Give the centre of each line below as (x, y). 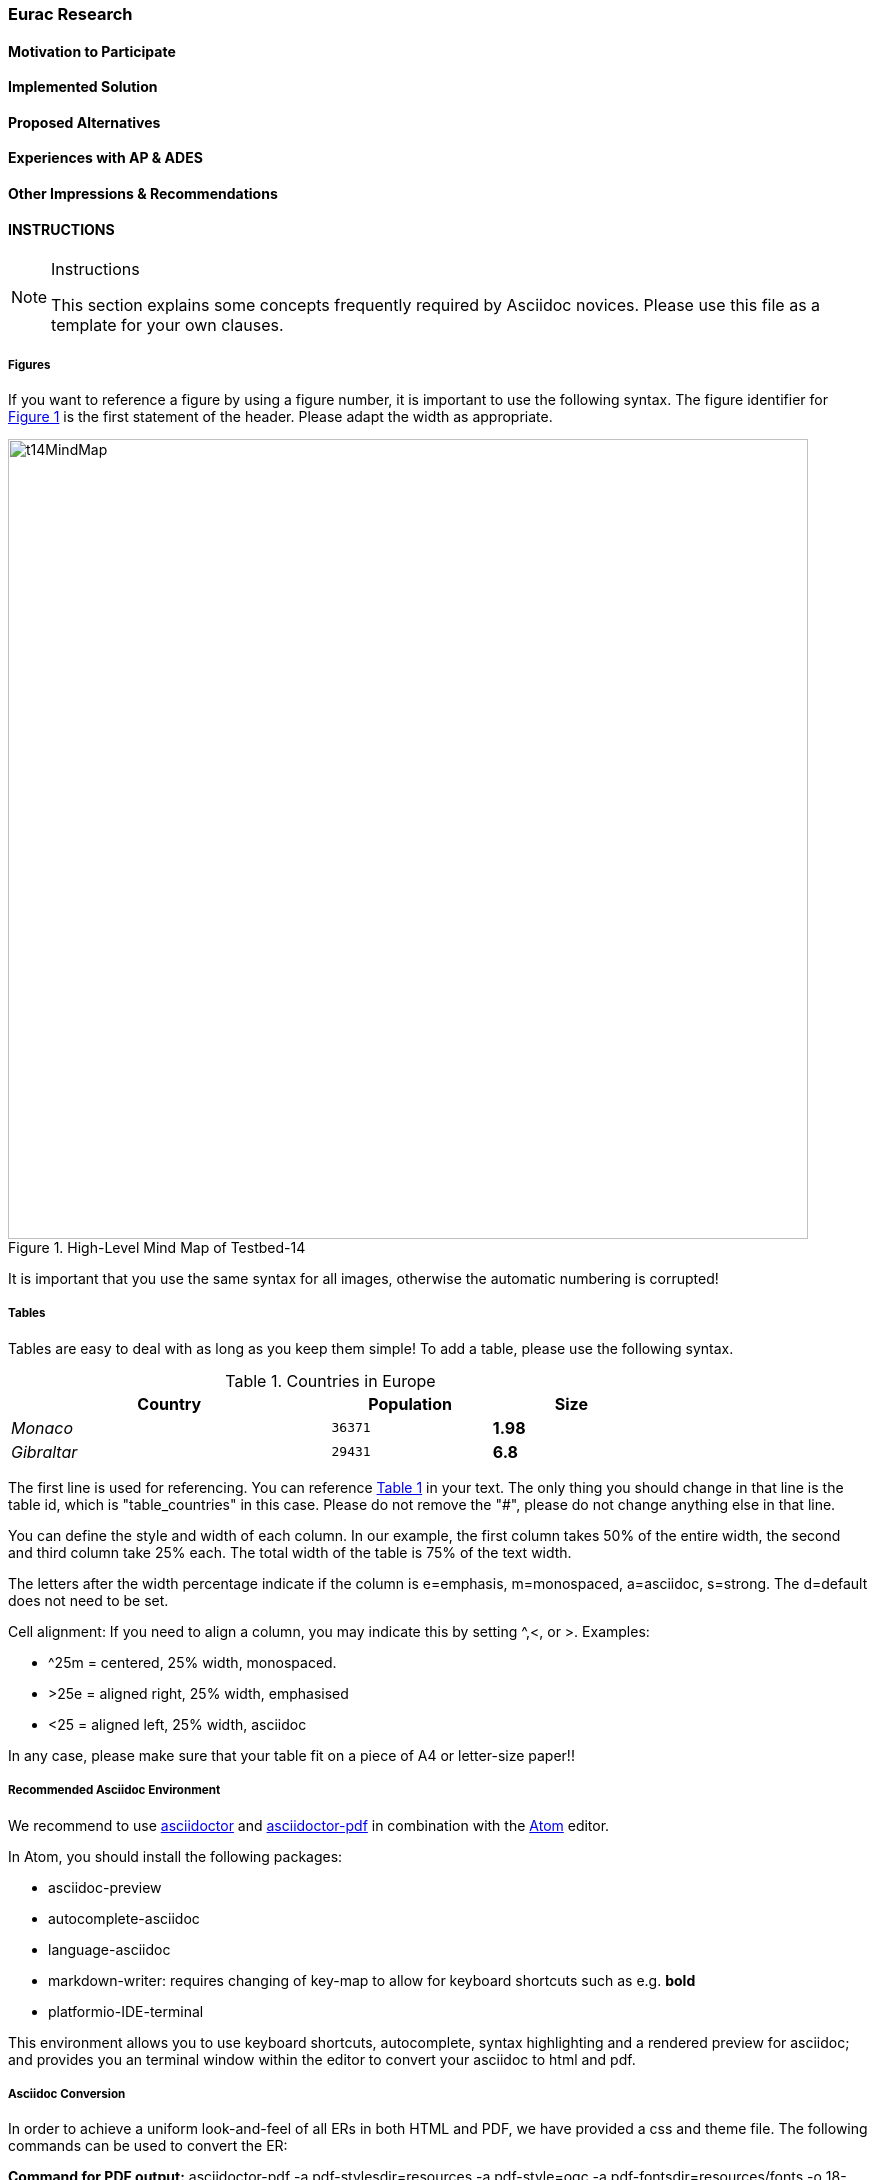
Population (410, 1403)
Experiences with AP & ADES (105, 158)
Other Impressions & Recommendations (143, 194)
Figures (29, 364)
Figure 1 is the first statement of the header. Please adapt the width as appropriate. (280, 417)
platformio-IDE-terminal (126, 2011)
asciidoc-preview (105, 1887)
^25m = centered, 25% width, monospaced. (192, 1662)
